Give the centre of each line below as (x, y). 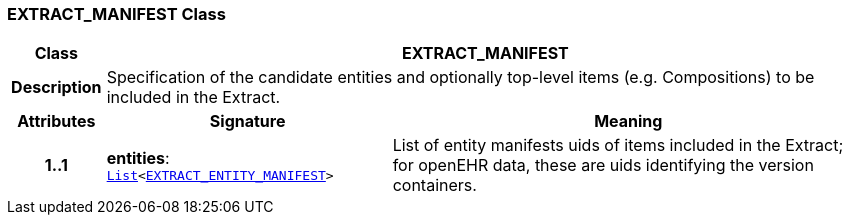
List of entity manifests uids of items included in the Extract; (618, 145)
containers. (434, 185)
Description (56, 87)
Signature (247, 121)
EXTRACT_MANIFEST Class (116, 14)
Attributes (56, 121)
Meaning (628, 121)
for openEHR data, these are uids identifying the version (603, 165)
